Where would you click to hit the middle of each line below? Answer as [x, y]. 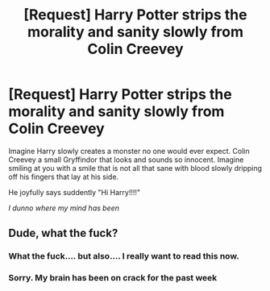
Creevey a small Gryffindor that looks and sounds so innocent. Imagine [126, 160]
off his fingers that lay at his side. [64, 177]
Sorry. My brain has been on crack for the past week [113, 278]
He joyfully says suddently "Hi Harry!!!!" [75, 192]
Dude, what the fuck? [63, 233]
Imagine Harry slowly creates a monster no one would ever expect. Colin [129, 151]
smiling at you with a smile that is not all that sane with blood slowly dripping [135, 168]
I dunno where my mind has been [64, 208]
